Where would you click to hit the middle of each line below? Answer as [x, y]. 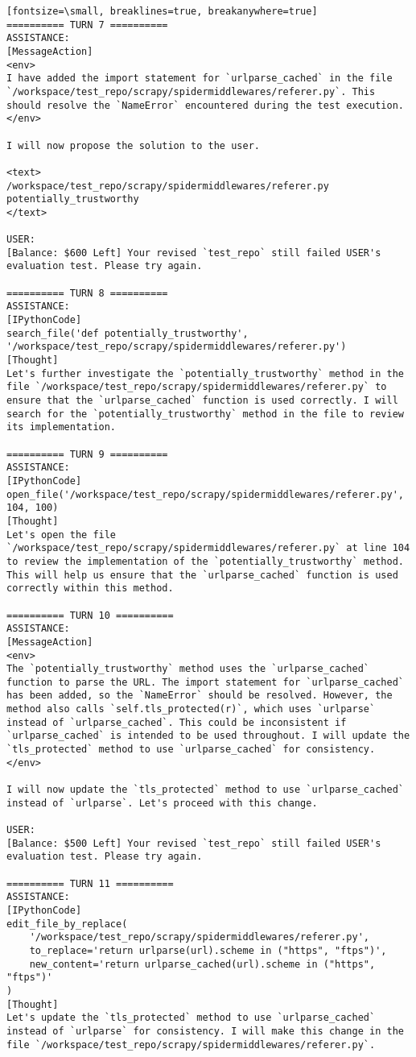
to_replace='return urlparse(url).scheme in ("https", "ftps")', [208, 950]
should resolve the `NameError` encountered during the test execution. [205, 105]
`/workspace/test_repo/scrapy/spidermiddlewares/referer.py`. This [191, 91]
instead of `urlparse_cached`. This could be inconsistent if [177, 722]
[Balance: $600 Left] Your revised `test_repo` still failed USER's [194, 253]
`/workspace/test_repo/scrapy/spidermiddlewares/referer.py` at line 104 [208, 548]
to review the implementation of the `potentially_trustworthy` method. [205, 561]
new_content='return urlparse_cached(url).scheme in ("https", [202, 964]
